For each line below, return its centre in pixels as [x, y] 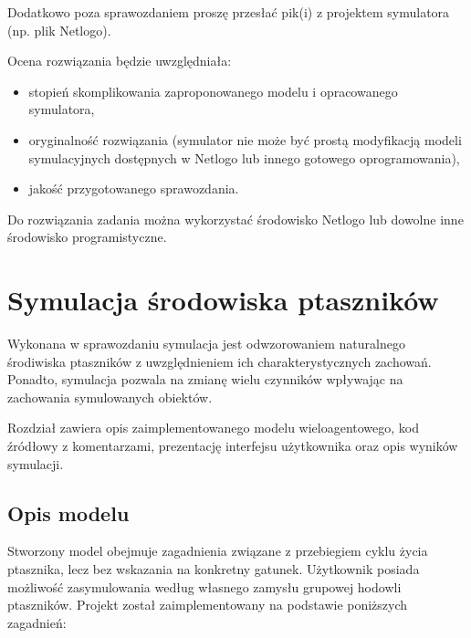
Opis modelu [68, 512]
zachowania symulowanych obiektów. [110, 397]
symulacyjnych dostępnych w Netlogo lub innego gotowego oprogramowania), [244, 157]
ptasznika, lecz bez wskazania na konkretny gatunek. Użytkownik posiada [214, 569]
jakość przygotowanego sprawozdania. [134, 188]
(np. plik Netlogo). [59, 30]
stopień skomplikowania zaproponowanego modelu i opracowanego [213, 91]
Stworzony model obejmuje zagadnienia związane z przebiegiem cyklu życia [218, 551]
